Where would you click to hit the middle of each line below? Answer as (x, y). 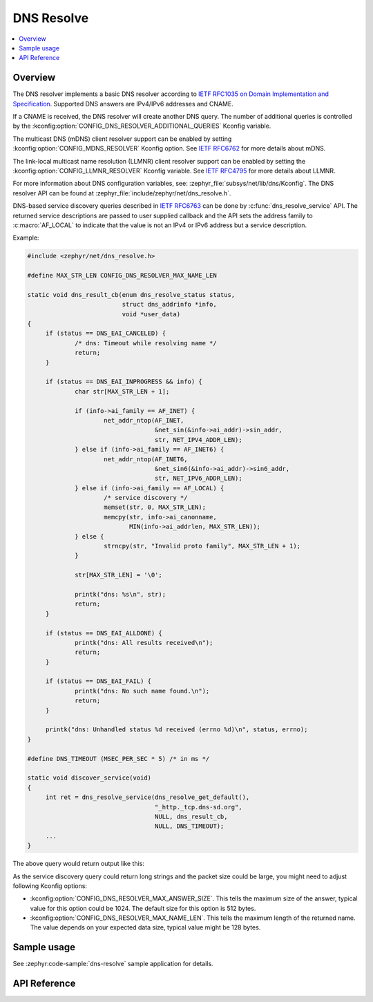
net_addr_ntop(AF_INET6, (146, 459)
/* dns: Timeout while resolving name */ (146, 343)
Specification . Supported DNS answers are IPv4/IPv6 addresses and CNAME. (123, 104)
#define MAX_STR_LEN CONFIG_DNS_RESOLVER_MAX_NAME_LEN (122, 276)
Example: (26, 238)
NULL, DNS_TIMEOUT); (189, 826)
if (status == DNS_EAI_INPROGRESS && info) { (124, 382)
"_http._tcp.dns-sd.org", (198, 807)
